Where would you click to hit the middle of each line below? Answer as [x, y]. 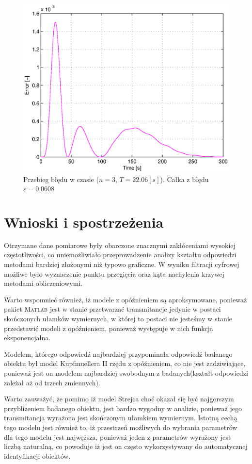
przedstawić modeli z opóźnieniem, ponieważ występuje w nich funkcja [109, 328]
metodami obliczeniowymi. [43, 283]
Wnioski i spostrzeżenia [84, 222]
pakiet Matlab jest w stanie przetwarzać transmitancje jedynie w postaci [112, 309]
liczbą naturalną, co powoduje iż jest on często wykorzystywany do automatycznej [126, 446]
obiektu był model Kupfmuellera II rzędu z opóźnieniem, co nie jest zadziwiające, [125, 363]
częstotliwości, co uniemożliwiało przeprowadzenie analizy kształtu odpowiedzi [120, 255]
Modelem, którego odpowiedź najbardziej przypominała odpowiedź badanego [118, 354]
